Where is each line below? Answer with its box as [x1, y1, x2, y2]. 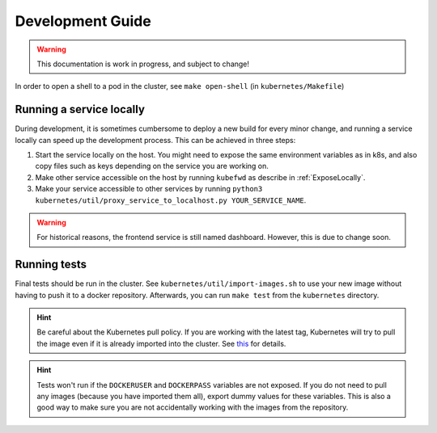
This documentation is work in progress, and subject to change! [36, 59, 250, 69]
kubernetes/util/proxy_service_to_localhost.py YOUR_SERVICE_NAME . [35, 195, 307, 205]
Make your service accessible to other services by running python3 [35, 184, 263, 194]
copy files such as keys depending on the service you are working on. [35, 162, 269, 171]
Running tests [15, 258, 87, 271]
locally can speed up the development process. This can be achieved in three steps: [15, 135, 296, 145]
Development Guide [15, 12, 151, 30]
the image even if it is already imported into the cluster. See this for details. [36, 338, 286, 348]
